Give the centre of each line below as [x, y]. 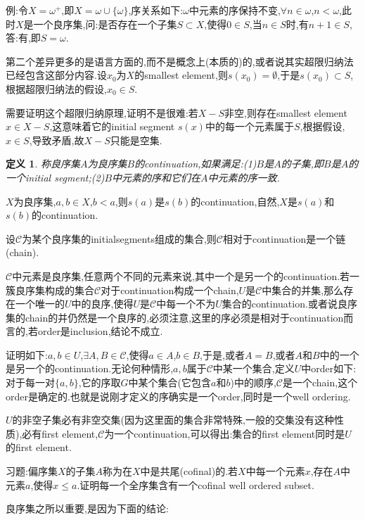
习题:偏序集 [32, 471]
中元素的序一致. [244, 177]
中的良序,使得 [102, 304]
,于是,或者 [222, 354]
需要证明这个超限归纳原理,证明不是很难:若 [102, 112]
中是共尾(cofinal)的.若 [189, 471]
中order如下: [329, 368]
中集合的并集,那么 [303, 290]
